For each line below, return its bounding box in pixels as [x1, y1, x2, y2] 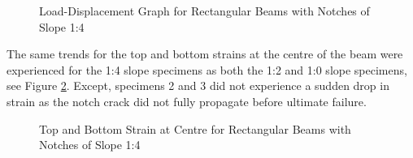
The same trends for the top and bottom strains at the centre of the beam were [7, 45, 403, 62]
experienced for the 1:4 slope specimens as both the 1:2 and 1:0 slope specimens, [7, 61, 407, 78]
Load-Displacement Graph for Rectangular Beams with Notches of [39, 2, 370, 19]
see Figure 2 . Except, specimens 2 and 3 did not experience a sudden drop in [7, 77, 389, 94]
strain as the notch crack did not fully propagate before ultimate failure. [7, 92, 367, 109]
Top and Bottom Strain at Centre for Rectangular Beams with [39, 120, 351, 137]
